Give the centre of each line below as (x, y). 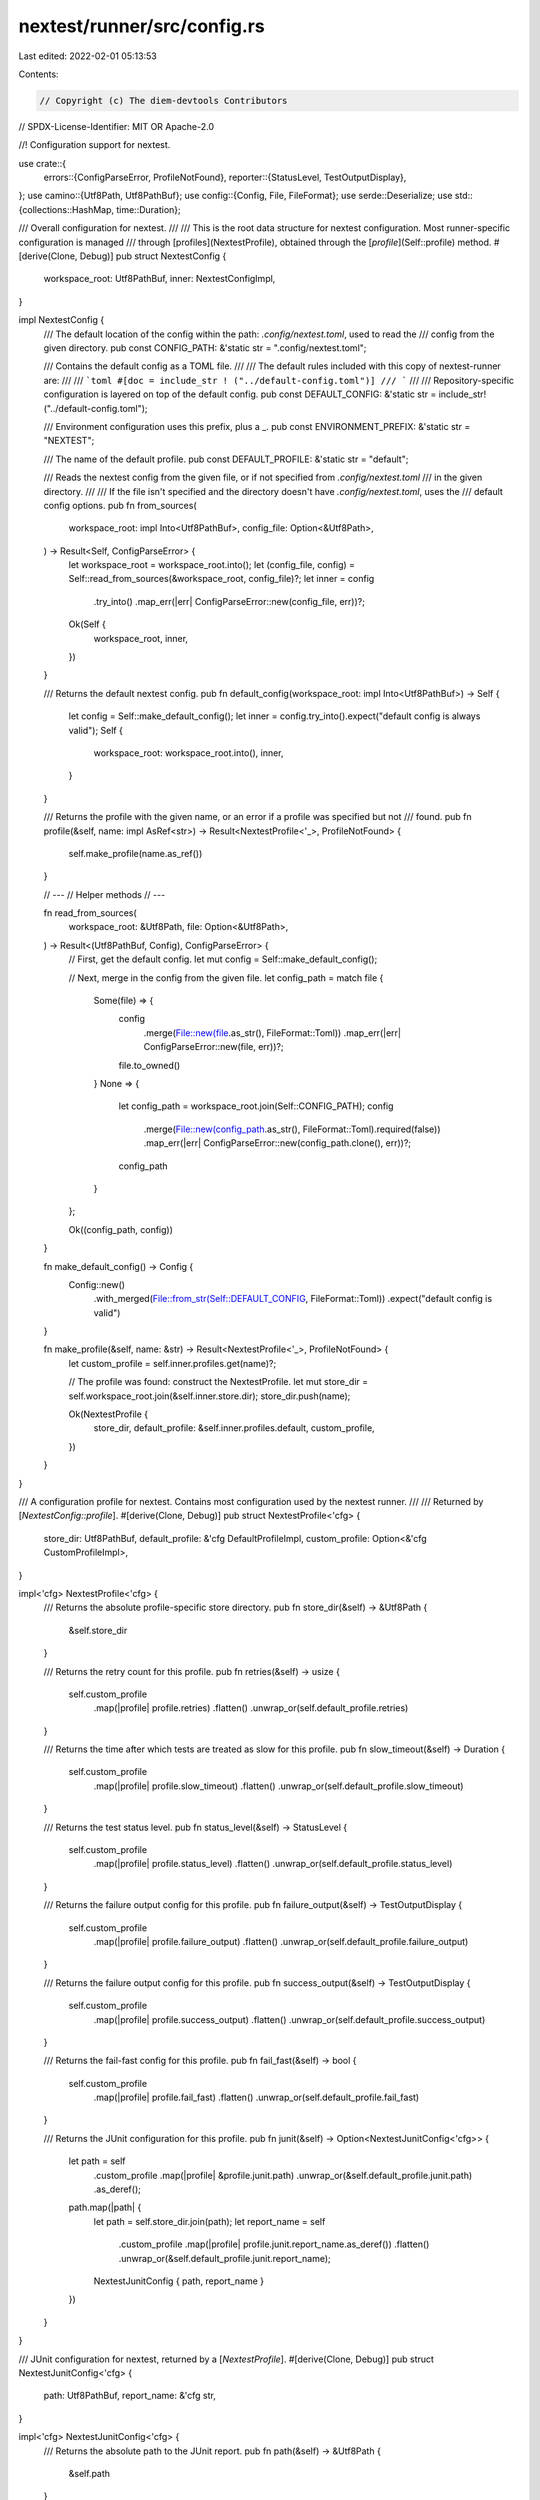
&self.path (89, 2473)
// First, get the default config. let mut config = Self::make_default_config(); (223, 959)
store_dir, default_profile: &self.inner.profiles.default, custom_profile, (234, 1428)
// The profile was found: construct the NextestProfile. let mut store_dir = (218, 1382)
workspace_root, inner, (141, 638)
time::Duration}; (149, 209)
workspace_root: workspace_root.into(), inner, (188, 752)
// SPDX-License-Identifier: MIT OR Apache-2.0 (116, 126)
